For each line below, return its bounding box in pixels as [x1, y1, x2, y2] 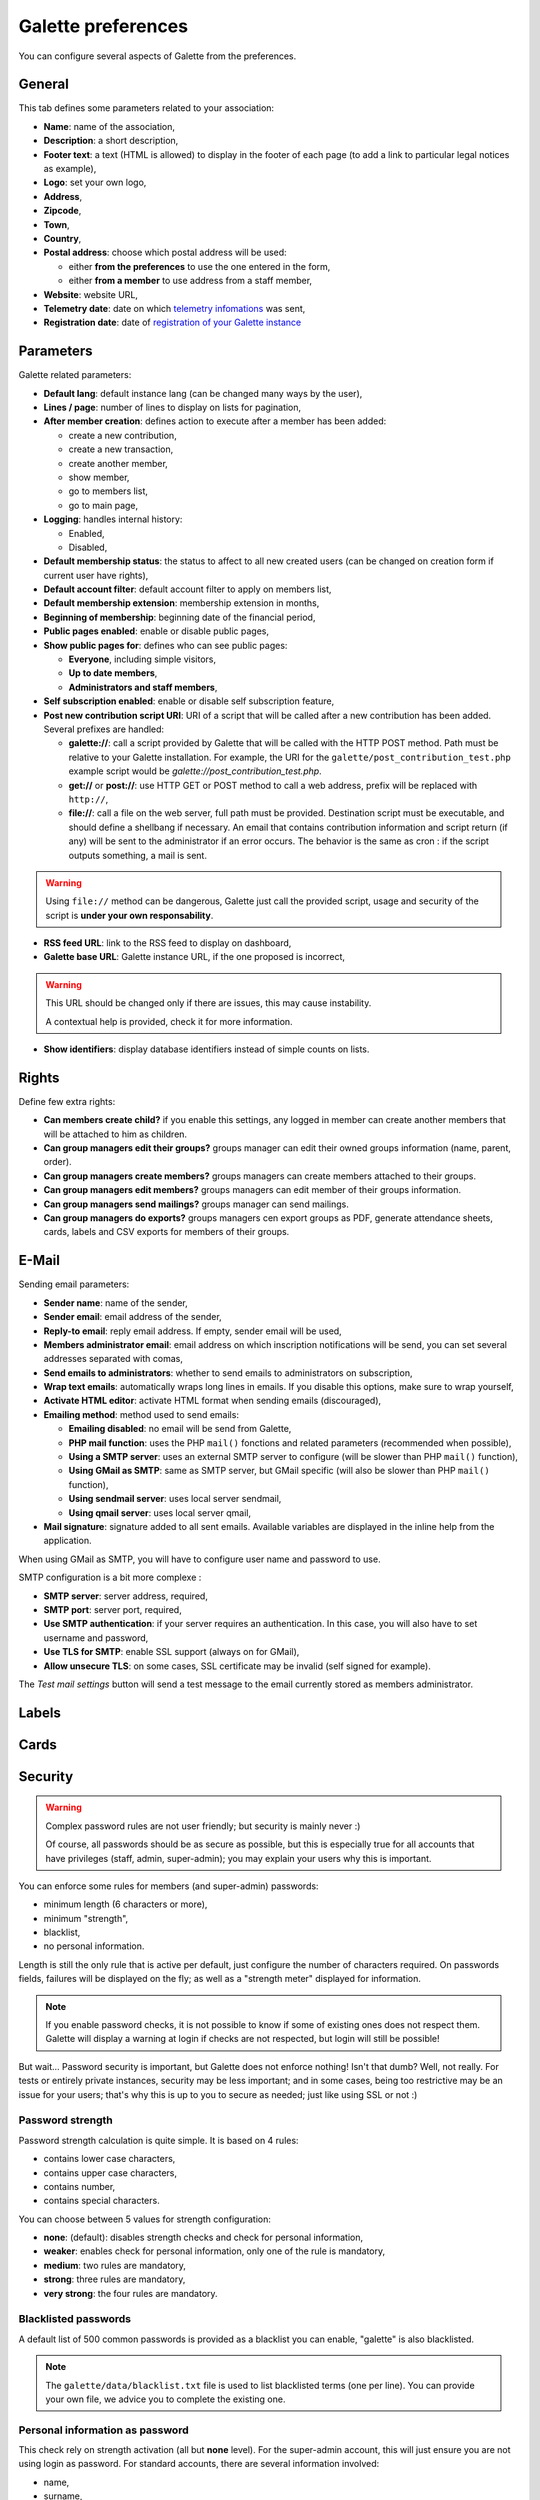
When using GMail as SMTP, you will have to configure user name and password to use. [18, 1553, 381, 1565]
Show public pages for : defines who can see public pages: [43, 639, 288, 651]
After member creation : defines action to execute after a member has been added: [43, 415, 387, 427]
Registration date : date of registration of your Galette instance [43, 316, 302, 329]
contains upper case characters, [43, 2166, 178, 2179]
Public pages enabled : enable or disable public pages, [43, 625, 270, 637]
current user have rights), [43, 569, 149, 581]
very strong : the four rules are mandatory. [43, 2287, 219, 2299]
